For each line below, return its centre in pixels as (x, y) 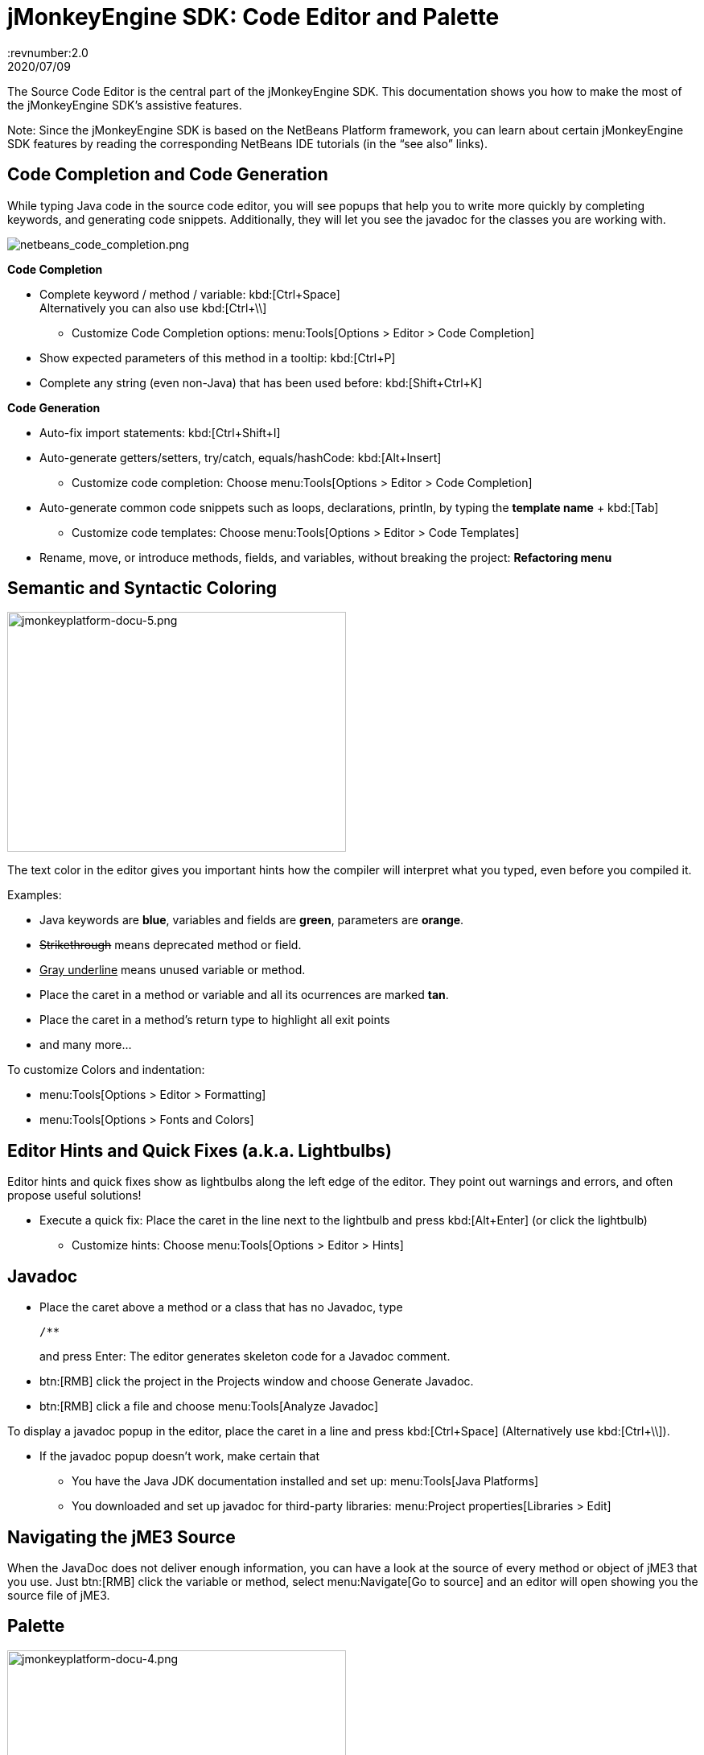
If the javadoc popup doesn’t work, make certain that (180, 1456)
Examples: (35, 895)
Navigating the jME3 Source (121, 1537)
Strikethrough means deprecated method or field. (171, 945)
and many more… (86, 1045)
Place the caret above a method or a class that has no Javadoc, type (221, 1307)
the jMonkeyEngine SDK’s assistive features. (125, 105)
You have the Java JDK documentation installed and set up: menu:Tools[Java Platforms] (305, 1481)
